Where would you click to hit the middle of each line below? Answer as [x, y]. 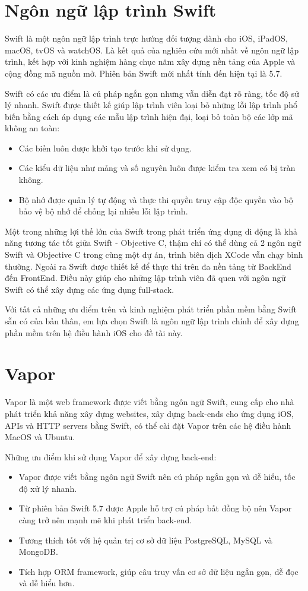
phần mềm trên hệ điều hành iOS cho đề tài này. [94, 332]
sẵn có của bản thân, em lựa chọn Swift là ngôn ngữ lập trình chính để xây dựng [152, 321]
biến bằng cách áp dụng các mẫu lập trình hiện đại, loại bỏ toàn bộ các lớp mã [149, 116]
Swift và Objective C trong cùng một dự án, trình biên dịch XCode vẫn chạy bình [154, 255]
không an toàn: [32, 128]
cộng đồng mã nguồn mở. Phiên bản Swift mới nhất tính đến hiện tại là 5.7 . [144, 73]
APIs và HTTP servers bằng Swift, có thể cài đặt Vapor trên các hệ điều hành [148, 425]
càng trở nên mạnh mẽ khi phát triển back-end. [105, 520]
